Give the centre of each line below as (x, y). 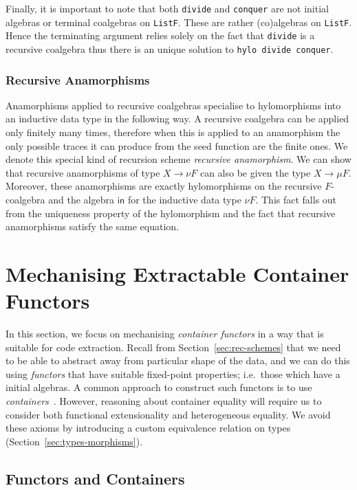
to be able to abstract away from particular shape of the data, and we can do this (178, 360)
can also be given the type (255, 172)
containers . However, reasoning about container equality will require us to (164, 401)
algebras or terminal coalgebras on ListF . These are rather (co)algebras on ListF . (179, 22)
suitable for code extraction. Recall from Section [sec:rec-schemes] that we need (173, 347)
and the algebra (81, 199)
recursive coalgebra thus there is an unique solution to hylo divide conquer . (170, 48)
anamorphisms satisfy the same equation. (93, 226)
